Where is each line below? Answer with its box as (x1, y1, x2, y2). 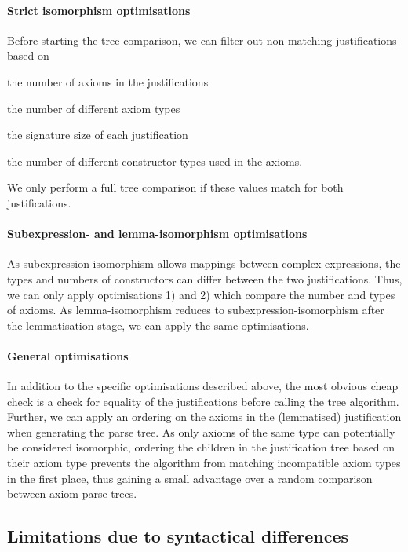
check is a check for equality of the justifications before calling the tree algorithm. (7, 393, 399, 409)
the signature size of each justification (7, 126, 188, 143)
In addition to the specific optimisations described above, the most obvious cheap (7, 378, 399, 394)
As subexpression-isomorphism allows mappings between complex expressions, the (7, 255, 401, 272)
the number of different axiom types (7, 100, 180, 116)
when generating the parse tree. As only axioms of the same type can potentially (7, 423, 395, 440)
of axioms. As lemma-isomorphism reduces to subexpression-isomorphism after (7, 302, 384, 318)
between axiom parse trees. (7, 485, 137, 502)
